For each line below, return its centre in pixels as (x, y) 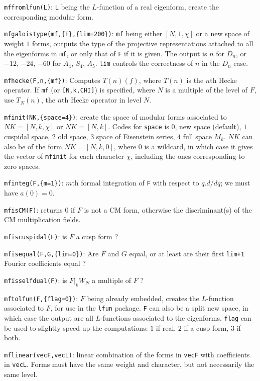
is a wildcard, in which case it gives (199, 146)
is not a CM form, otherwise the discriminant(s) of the (168, 209)
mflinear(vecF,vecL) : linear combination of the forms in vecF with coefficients (127, 354)
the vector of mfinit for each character (64, 156)
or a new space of (223, 33)
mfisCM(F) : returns (33, 209)
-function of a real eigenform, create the (158, 7)
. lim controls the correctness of (144, 63)
